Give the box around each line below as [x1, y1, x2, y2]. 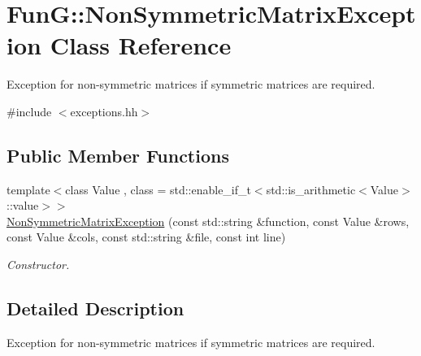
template [7, 180, 50, 198]
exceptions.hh [70, 102, 138, 119]
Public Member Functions [7, 142, 229, 167]
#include [7, 102, 52, 119]
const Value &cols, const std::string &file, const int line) [7, 228, 286, 245]
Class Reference [50, 28, 232, 62]
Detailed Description [7, 296, 184, 321]
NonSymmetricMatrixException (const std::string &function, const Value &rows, [7, 212, 410, 229]
